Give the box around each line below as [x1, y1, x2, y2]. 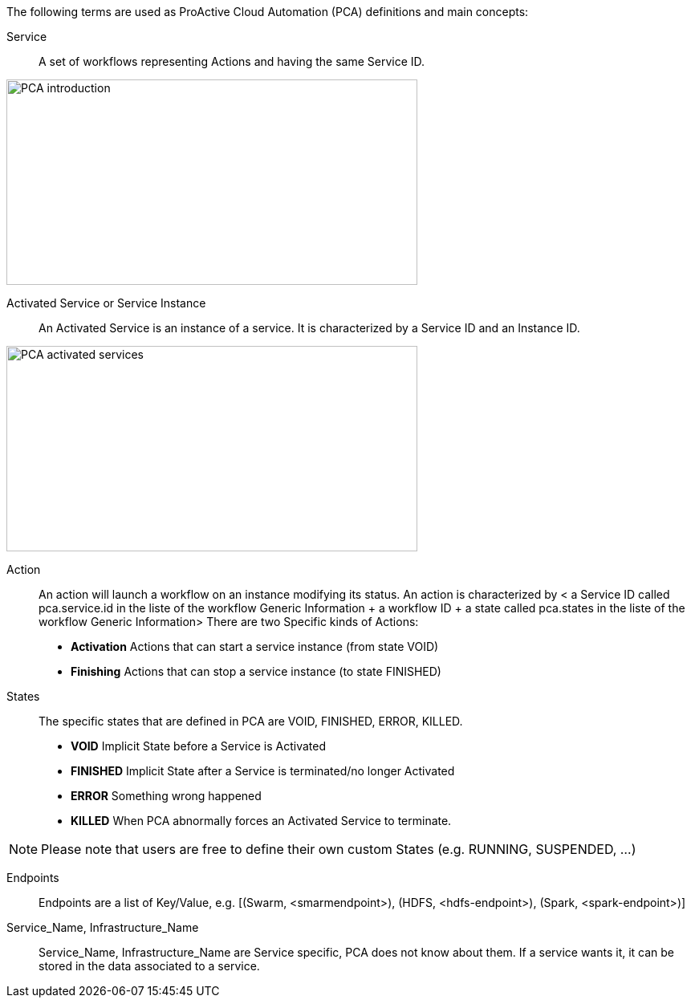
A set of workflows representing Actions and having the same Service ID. [39, 55, 425, 68]
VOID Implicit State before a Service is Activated [71, 739, 327, 753]
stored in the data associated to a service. [39, 959, 260, 973]
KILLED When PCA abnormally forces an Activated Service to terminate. [71, 814, 452, 827]
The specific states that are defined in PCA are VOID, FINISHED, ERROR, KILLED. [39, 714, 463, 728]
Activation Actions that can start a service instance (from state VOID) [71, 640, 439, 653]
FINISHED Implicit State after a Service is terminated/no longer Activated [71, 764, 455, 778]
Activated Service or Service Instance [6, 296, 206, 310]
